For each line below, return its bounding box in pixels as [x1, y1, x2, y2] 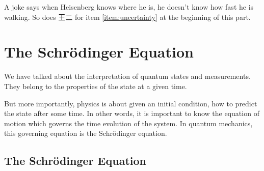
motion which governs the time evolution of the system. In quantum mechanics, [4, 118, 253, 128]
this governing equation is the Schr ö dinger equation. [4, 128, 167, 138]
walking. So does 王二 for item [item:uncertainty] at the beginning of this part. [4, 11, 251, 22]
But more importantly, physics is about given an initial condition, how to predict [4, 98, 257, 108]
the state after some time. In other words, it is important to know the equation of [4, 108, 259, 119]
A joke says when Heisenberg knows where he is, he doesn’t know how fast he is [4, 2, 254, 12]
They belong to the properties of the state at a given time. [4, 80, 187, 91]
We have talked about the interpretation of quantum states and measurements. [4, 71, 251, 81]
